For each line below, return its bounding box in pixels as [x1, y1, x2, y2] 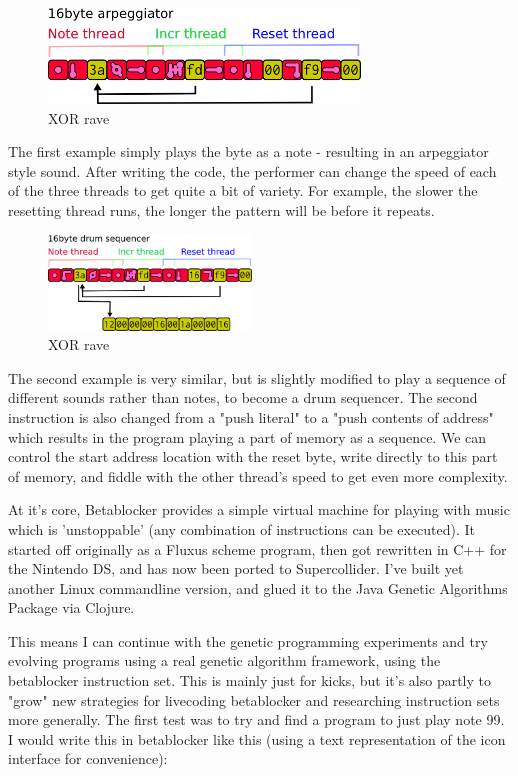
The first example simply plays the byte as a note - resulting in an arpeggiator [8, 141, 489, 162]
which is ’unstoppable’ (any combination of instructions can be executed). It [8, 518, 476, 539]
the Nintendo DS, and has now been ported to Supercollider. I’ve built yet [8, 558, 464, 579]
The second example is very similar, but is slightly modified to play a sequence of [8, 367, 506, 388]
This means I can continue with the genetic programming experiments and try [8, 630, 488, 651]
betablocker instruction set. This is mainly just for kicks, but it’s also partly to [8, 670, 492, 691]
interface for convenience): [8, 748, 168, 769]
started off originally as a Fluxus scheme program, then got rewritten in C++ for [8, 538, 507, 559]
